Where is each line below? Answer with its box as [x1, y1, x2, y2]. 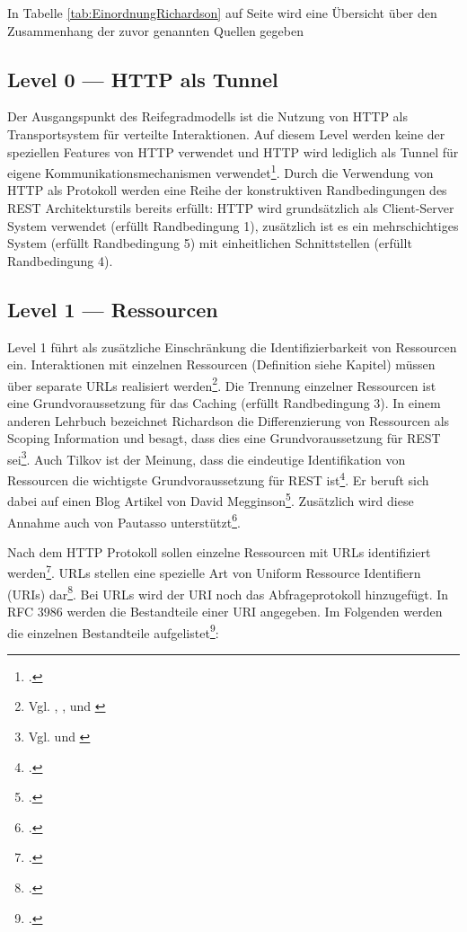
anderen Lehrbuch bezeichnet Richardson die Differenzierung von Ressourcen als [7, 411, 450, 430]
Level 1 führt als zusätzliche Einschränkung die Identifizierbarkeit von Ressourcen [7, 337, 457, 356]
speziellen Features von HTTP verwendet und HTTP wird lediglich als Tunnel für [7, 142, 459, 161]
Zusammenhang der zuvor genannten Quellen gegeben [7, 21, 304, 40]
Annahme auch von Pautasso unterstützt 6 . [7, 510, 241, 531]
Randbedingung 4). [7, 251, 113, 270]
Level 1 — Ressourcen [7, 295, 218, 323]
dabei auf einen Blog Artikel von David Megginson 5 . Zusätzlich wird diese [7, 489, 414, 510]
